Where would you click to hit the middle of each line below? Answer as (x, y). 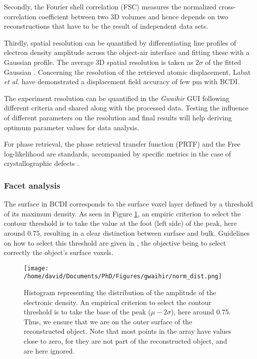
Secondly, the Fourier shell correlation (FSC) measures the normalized (110, 6)
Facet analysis (32, 185)
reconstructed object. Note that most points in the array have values (128, 331)
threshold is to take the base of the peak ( (87, 312)
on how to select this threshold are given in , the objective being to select (115, 242)
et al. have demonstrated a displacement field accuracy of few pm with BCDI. (122, 81)
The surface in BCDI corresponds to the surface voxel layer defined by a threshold (128, 204)
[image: (36, 268)
